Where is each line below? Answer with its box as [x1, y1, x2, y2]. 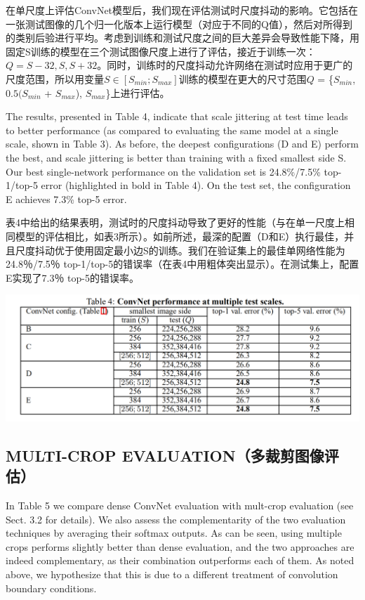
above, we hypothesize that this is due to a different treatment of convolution [6, 567, 338, 582]
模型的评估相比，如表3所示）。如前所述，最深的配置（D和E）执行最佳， [15, 228, 345, 243]
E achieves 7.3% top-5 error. [6, 191, 127, 206]
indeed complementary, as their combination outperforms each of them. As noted [6, 553, 354, 568]
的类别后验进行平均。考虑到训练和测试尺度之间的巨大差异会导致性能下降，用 [6, 30, 359, 45]
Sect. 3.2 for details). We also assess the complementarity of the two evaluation [6, 511, 346, 526]
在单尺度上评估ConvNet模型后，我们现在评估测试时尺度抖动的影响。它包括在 [6, 3, 359, 17]
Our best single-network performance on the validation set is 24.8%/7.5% [6, 164, 321, 178]
